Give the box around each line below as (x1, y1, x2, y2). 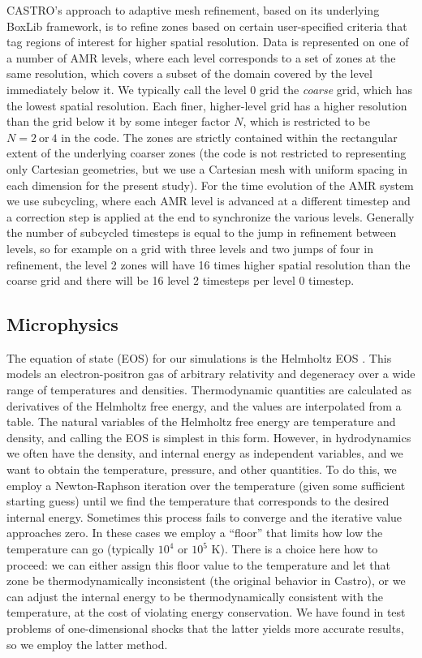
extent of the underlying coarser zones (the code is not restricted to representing (6, 144, 407, 161)
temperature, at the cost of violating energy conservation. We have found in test (6, 604, 406, 621)
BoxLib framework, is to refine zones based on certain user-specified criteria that (6, 17, 407, 34)
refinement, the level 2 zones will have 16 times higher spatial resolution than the (6, 256, 411, 273)
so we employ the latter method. (6, 635, 168, 652)
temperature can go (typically (6, 540, 155, 557)
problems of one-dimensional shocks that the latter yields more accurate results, (6, 619, 404, 636)
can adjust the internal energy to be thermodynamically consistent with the (6, 587, 383, 604)
